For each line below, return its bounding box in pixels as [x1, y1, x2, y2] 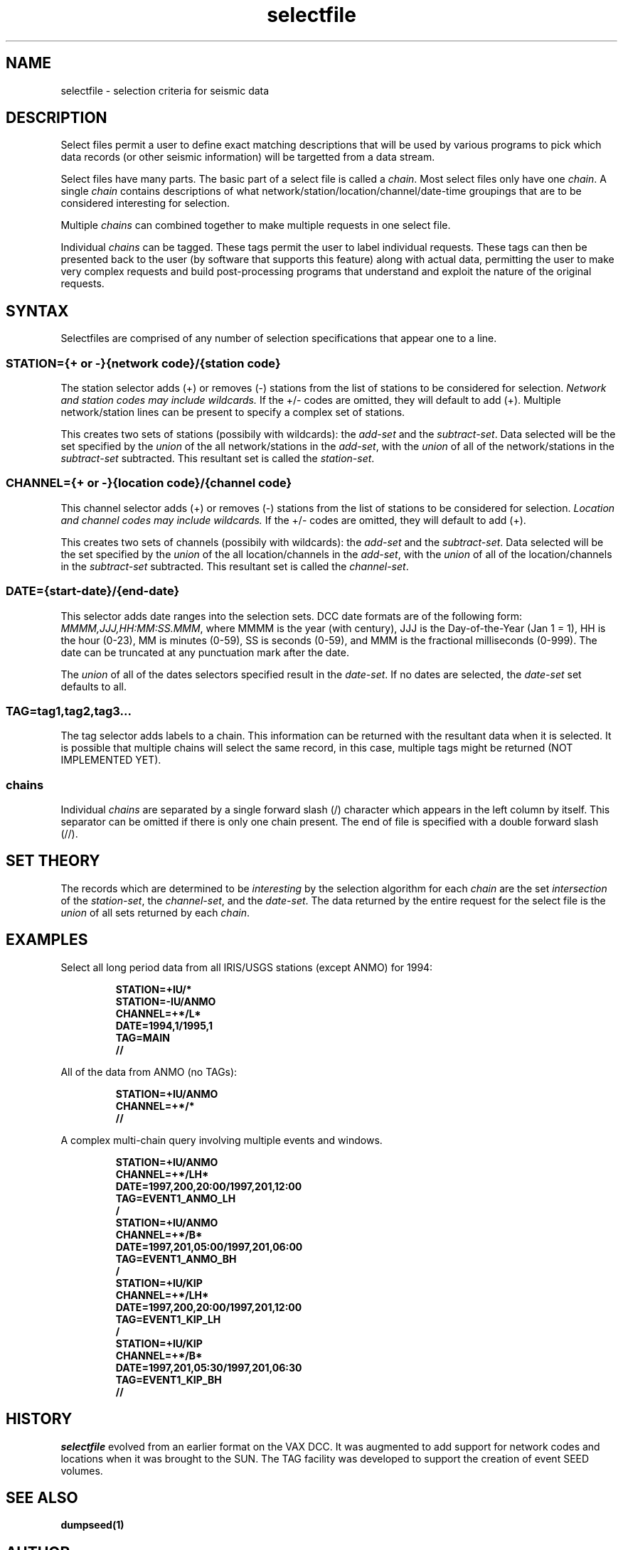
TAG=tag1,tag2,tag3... [6, 703, 132, 718]
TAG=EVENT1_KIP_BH [115, 1373, 222, 1386]
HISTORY [6, 1410, 73, 1428]
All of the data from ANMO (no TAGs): [60, 1065, 238, 1078]
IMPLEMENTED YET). [60, 754, 161, 766]
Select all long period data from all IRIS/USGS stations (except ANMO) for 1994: [60, 961, 433, 973]
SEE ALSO [6, 1488, 78, 1507]
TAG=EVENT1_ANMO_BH [115, 1252, 237, 1265]
